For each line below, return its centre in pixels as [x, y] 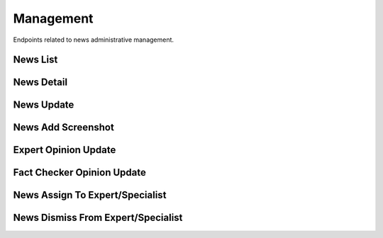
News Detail [40, 83]
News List [35, 60]
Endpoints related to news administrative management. [93, 40]
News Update [44, 105]
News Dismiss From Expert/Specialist [98, 218]
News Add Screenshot [64, 127]
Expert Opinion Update [65, 150]
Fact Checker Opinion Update [80, 172]
